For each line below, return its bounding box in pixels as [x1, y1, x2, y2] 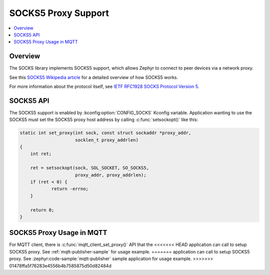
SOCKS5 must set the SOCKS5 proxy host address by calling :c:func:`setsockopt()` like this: [9, 116, 198, 122]
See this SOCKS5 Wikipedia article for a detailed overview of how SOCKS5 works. [9, 74, 178, 80]
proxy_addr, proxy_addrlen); [75, 172, 147, 177]
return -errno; [51, 186, 88, 192]
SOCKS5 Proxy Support [9, 7, 109, 18]
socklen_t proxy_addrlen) [75, 137, 138, 142]
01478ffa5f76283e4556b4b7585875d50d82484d [9, 262, 112, 268]
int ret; [30, 151, 52, 157]
